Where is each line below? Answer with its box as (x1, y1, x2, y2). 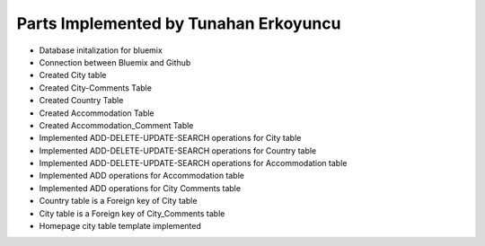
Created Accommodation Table (39, 108, 154, 119)
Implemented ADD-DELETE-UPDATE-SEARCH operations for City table (39, 133, 302, 144)
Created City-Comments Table (39, 82, 153, 93)
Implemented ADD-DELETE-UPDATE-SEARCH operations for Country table (39, 145, 317, 156)
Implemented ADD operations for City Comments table (39, 182, 242, 193)
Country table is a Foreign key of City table (39, 196, 198, 206)
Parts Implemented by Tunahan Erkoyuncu (16, 13, 341, 33)
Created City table (39, 70, 107, 81)
